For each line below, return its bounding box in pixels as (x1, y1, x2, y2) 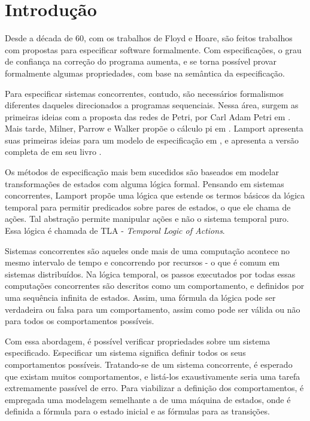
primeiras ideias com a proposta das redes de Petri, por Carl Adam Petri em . (5, 110, 291, 123)
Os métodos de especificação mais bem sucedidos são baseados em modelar (5, 166, 279, 178)
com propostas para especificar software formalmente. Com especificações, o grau (5, 43, 302, 56)
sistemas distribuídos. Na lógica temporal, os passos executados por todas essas (5, 267, 296, 280)
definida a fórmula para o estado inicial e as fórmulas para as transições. (5, 405, 270, 417)
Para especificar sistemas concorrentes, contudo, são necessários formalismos (5, 87, 284, 99)
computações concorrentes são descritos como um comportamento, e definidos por (5, 279, 305, 292)
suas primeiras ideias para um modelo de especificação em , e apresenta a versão (5, 133, 299, 146)
